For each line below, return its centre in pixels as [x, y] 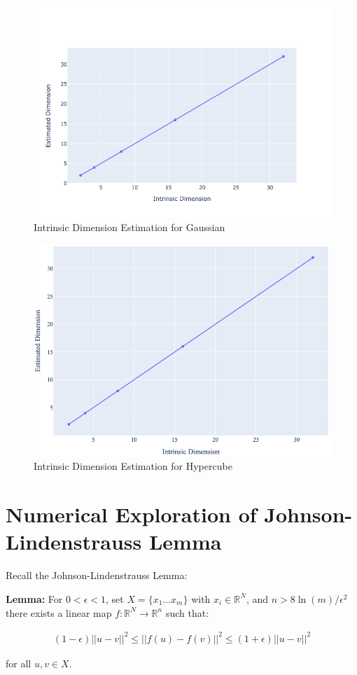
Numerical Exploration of [131, 514]
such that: [187, 612]
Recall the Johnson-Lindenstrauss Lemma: [97, 575]
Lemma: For [34, 598]
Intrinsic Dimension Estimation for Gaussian [129, 227]
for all [19, 663]
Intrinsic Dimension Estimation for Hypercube [133, 466]
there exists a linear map [59, 612]
